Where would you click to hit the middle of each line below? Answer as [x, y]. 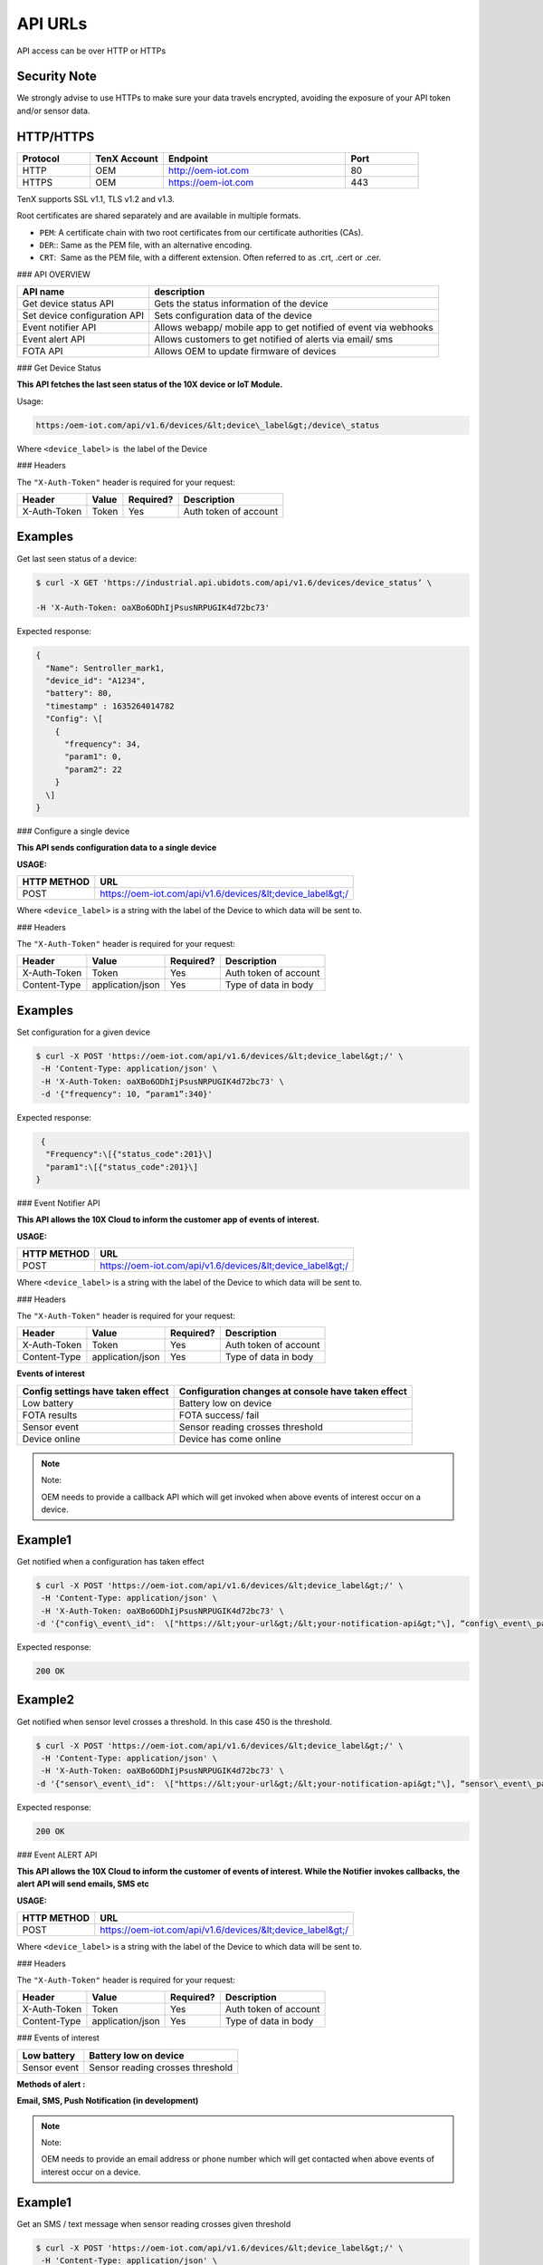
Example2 [45, 1700]
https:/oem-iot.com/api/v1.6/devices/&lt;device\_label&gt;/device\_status [208, 425]
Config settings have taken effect [95, 1391]
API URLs [52, 24]
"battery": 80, [79, 694]
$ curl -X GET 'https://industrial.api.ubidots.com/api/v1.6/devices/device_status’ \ [234, 583]
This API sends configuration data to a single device [117, 848]
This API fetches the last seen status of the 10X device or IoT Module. [150, 384]
